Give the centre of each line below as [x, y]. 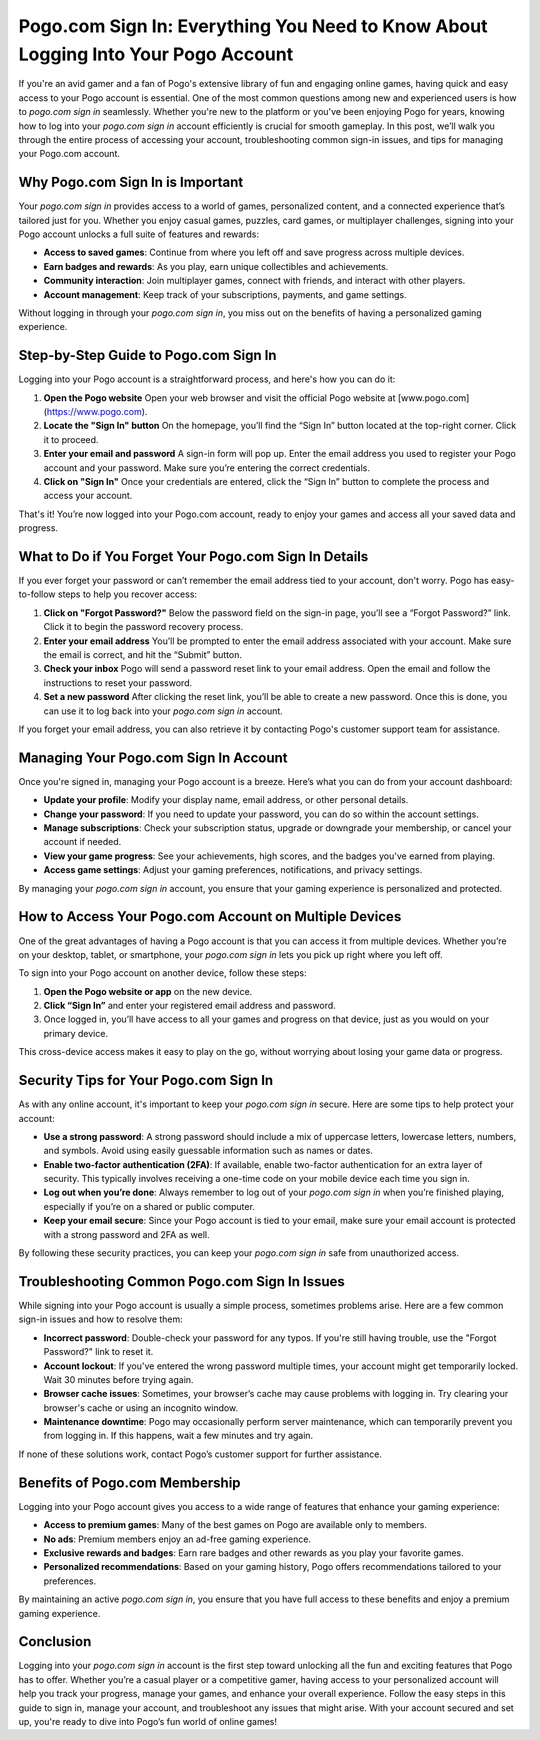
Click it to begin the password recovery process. [143, 627]
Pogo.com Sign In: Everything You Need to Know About [253, 26]
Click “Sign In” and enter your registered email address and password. [190, 1006]
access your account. [88, 496]
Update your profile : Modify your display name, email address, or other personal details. [226, 800]
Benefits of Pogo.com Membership [129, 1482]
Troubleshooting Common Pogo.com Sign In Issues [181, 1281]
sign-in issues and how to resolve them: [101, 1319]
